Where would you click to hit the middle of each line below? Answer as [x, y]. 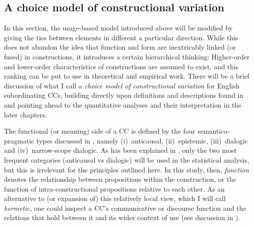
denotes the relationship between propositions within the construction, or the [120, 179]
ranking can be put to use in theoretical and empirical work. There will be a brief [127, 76]
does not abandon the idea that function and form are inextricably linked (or [120, 47]
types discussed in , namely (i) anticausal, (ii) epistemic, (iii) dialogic [142, 140]
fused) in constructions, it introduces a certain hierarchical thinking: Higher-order [127, 56]
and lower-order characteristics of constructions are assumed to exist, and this [121, 66]
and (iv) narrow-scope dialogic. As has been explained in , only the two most [120, 150]
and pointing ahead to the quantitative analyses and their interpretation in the [123, 104]
